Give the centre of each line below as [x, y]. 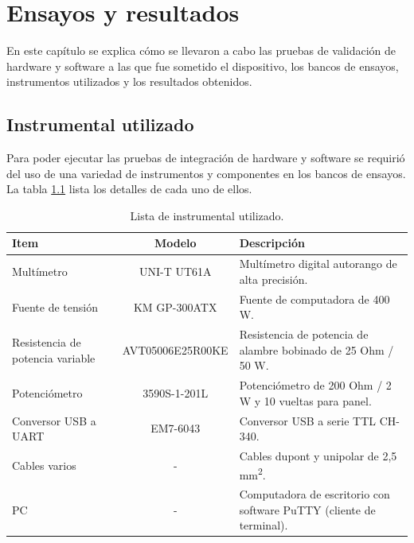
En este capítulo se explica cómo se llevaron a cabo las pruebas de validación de [201, 50]
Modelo [175, 243]
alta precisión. [273, 279]
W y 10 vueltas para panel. [305, 400]
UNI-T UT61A [175, 271]
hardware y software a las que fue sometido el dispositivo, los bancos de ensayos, [203, 66]
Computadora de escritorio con [314, 494]
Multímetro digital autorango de [318, 264]
